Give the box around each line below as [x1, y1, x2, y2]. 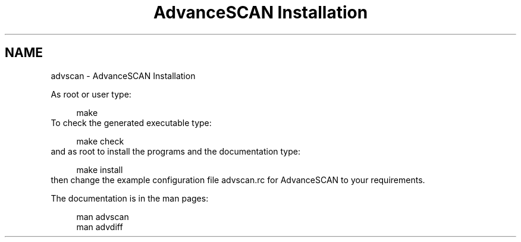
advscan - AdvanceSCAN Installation [51, 70, 196, 81]
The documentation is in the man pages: [51, 193, 209, 203]
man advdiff [76, 221, 123, 232]
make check [76, 136, 124, 146]
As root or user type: [51, 89, 131, 99]
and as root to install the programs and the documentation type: [51, 146, 301, 156]
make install [76, 164, 123, 175]
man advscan [76, 211, 129, 222]
